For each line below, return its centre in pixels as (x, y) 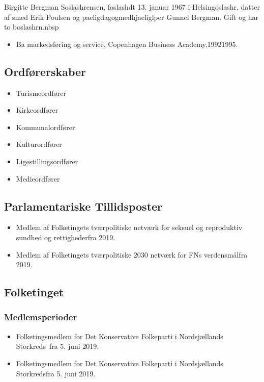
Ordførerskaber (45, 71)
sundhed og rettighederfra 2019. (66, 237)
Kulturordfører (39, 144)
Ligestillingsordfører (47, 161)
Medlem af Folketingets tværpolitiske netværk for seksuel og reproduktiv (129, 227)
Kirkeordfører (37, 110)
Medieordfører (38, 178)
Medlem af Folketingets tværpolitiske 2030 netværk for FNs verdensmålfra (132, 254)
